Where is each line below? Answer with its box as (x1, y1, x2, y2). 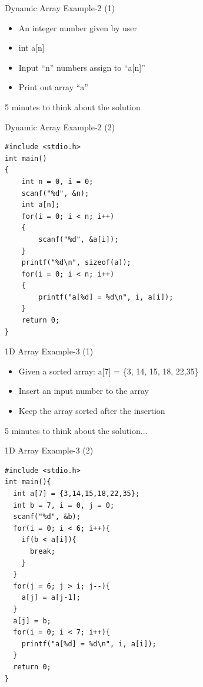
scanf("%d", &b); (13, 512, 81, 521)
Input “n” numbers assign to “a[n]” (18, 61, 145, 73)
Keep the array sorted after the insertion (18, 405, 165, 417)
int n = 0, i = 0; (21, 177, 94, 186)
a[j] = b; (13, 616, 51, 625)
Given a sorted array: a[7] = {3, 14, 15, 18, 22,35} (18, 364, 199, 377)
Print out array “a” (18, 81, 88, 93)
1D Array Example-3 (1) (5, 345, 94, 357)
